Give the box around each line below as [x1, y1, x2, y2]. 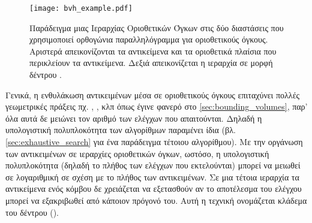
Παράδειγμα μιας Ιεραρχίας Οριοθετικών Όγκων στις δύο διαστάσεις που [29, 21, 284, 34]
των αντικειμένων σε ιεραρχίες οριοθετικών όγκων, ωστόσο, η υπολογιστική [5, 147, 269, 159]
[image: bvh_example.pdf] [29, 4, 133, 13]
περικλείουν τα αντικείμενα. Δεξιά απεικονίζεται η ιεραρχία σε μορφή [29, 56, 273, 69]
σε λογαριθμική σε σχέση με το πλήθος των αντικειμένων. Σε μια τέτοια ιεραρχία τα [5, 170, 299, 183]
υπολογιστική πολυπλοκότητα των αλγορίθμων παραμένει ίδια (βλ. [5, 123, 236, 136]
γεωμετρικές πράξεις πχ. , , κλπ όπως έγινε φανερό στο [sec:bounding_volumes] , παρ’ [5, 100, 308, 113]
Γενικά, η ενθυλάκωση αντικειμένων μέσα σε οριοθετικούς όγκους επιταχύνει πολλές [5, 88, 300, 101]
